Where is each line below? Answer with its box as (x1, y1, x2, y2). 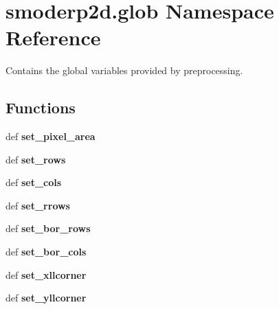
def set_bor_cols (5, 244, 87, 259)
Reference (5, 23, 101, 51)
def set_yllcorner (5, 290, 87, 305)
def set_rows (5, 152, 66, 166)
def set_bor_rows (5, 221, 91, 236)
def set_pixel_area (5, 129, 96, 144)
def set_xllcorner (5, 267, 87, 282)
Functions (5, 97, 76, 118)
